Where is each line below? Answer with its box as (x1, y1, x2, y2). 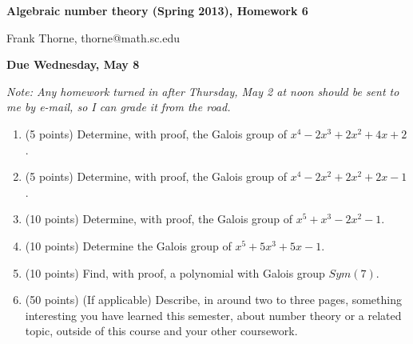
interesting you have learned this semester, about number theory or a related (25, 306, 402, 323)
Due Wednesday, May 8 (6, 56, 140, 73)
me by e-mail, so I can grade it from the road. (6, 98, 231, 115)
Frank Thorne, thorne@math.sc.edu (6, 29, 181, 46)
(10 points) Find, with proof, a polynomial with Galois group (25, 264, 325, 281)
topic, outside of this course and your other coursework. (25, 322, 298, 339)
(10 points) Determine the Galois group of (25, 237, 232, 254)
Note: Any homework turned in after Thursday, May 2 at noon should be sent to (6, 82, 399, 99)
